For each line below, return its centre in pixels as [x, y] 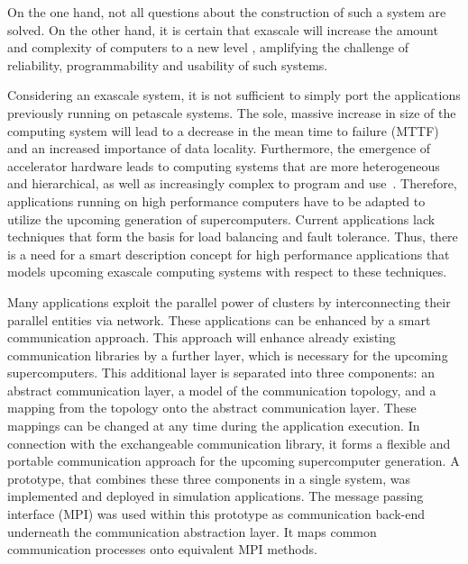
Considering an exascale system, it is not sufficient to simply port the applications [234, 95]
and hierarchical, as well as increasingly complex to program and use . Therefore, [232, 183]
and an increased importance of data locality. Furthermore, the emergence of [219, 148]
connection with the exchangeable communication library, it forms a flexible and [229, 443]
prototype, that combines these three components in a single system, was [209, 478]
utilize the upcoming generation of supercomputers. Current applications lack [221, 218]
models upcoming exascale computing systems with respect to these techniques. [227, 272]
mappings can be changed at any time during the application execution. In [214, 426]
